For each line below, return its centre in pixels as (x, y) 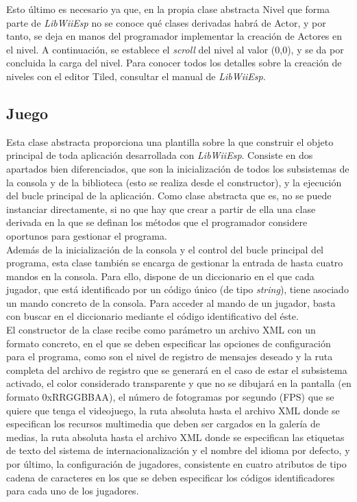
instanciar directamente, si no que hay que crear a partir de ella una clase (161, 209)
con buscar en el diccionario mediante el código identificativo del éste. (152, 316)
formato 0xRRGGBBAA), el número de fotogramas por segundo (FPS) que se (170, 397)
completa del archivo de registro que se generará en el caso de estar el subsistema (177, 369)
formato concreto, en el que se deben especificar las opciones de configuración (169, 343)
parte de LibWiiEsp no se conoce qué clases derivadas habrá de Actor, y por (166, 22)
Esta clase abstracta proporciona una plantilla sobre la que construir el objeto (170, 141)
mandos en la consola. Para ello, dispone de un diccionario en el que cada (160, 276)
